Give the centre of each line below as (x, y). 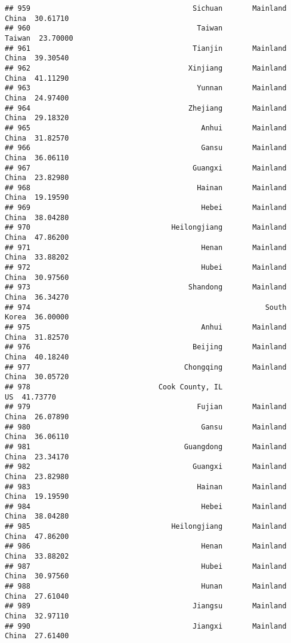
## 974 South (146, 307)
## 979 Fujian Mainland (146, 407)
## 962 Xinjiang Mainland (146, 68)
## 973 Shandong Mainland (146, 287)
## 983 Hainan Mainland (146, 487)
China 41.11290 (37, 78)
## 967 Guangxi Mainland (146, 168)
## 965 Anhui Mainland (146, 128)
